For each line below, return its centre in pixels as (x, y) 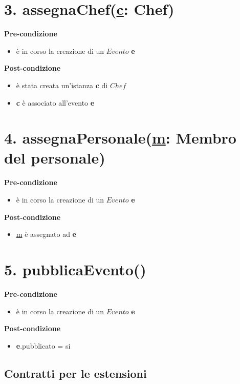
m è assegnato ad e (46, 234)
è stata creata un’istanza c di (62, 85)
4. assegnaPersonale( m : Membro (120, 138)
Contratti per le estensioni (75, 373)
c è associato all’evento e (55, 102)
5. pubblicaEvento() (75, 269)
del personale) (55, 158)
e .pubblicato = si (43, 345)
